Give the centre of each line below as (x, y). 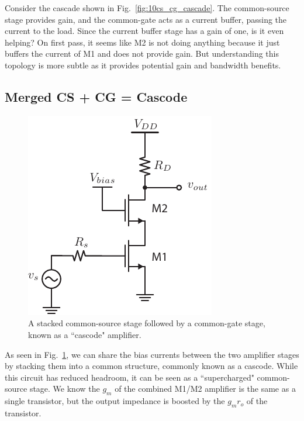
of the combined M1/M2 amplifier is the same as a (205, 389)
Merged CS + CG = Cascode (96, 96)
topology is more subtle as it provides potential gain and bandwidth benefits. (143, 65)
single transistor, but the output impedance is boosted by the (115, 401)
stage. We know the (65, 389)
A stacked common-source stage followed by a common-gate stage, (147, 323)
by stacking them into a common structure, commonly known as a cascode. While (151, 366)
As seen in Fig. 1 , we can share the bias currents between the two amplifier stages (152, 354)
